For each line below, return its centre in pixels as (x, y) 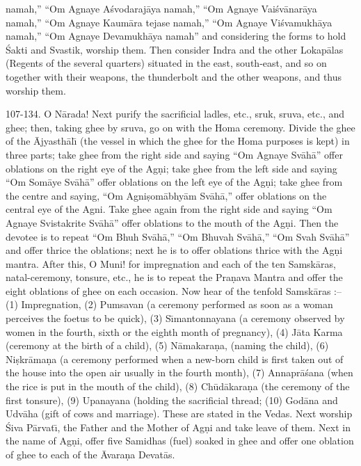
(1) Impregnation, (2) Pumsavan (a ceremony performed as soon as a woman (169, 304)
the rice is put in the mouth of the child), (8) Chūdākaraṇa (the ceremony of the (178, 386)
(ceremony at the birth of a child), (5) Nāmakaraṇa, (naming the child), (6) (167, 345)
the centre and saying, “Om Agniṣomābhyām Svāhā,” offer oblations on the (166, 195)
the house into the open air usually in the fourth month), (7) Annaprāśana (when (179, 372)
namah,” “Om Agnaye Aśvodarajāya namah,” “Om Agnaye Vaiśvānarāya (161, 8)
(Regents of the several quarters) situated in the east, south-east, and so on (166, 63)
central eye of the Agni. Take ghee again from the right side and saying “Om (169, 209)
